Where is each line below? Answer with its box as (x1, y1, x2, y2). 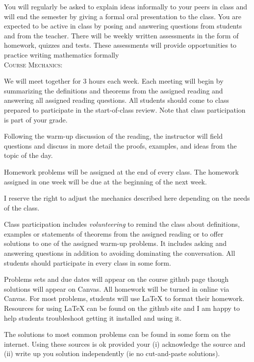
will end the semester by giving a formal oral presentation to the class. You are (4, 11, 241, 21)
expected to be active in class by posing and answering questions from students (4, 21, 242, 31)
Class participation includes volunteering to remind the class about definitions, (4, 219, 240, 229)
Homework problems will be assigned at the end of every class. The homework (4, 166, 239, 177)
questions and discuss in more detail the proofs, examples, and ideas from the (4, 140, 237, 151)
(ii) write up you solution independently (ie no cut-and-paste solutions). (4, 348, 220, 359)
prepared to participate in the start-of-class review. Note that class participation (4, 104, 246, 115)
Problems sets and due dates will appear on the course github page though (4, 274, 229, 284)
